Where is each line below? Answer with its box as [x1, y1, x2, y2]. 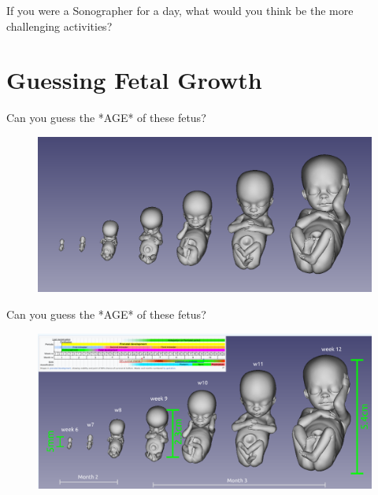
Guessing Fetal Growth [6, 64, 262, 96]
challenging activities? [6, 17, 113, 34]
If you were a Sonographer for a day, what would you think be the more [6, 2, 354, 18]
